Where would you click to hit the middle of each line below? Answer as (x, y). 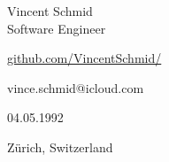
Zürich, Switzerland (60, 147)
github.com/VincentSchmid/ (84, 58)
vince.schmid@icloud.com (76, 87)
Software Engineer (57, 28)
